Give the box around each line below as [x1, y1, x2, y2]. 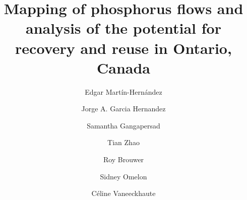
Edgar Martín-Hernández [85, 86, 162, 97]
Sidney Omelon [100, 171, 147, 181]
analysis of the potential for [26, 18, 221, 38]
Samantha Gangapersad [87, 120, 160, 130]
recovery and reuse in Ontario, [15, 37, 232, 58]
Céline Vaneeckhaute [91, 188, 156, 198]
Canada [96, 57, 150, 78]
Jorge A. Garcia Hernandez [81, 103, 166, 114]
